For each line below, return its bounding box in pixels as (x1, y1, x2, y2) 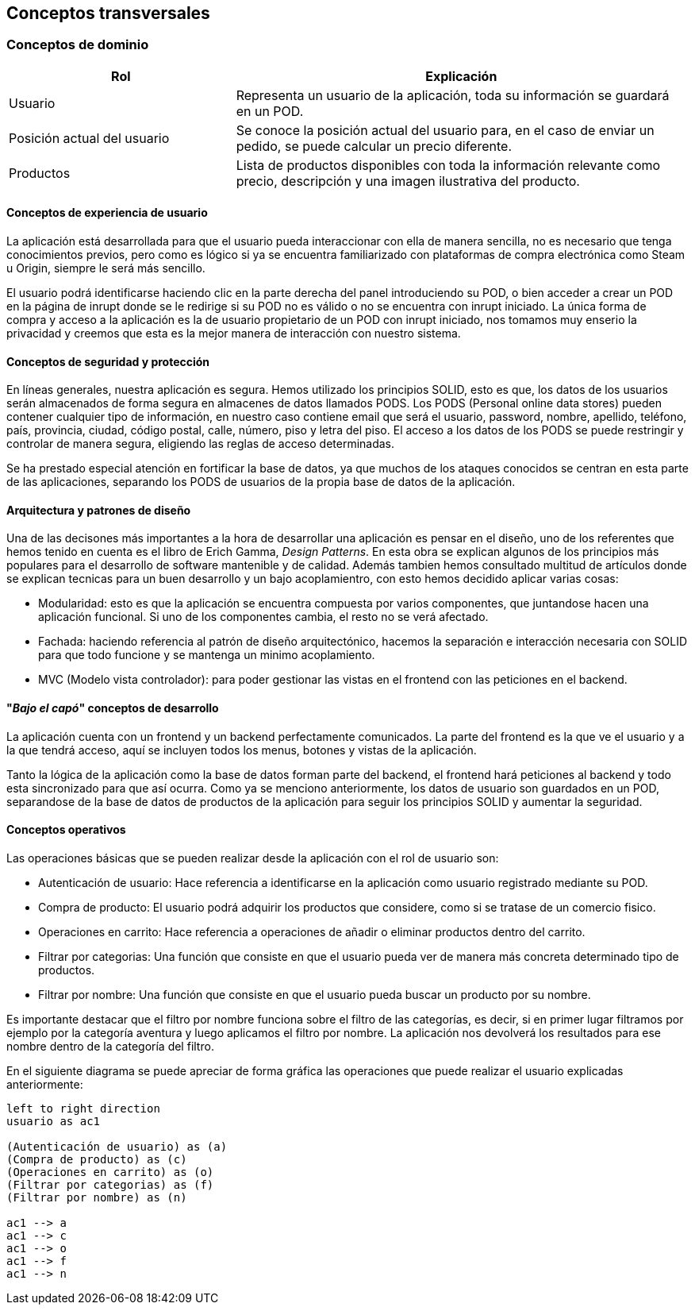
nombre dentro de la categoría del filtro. (6, 1039, 214, 1053)
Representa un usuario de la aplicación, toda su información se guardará (236, 87, 670, 103)
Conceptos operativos (6, 823, 126, 837)
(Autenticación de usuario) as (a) (6, 1139, 228, 1153)
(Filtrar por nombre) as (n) (6, 1190, 187, 1204)
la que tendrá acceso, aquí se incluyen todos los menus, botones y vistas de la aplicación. (6, 742, 477, 757)
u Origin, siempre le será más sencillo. (6, 261, 205, 276)
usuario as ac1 (6, 1114, 101, 1128)
